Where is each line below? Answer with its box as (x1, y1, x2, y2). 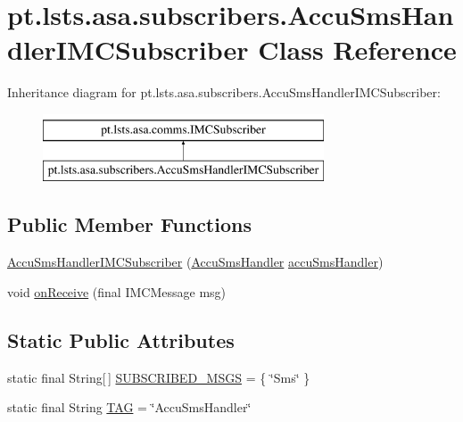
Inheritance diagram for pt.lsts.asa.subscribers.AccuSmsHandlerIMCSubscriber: (7, 83, 441, 102)
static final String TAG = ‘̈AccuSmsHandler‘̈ (7, 398, 252, 417)
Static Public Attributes (7, 326, 235, 353)
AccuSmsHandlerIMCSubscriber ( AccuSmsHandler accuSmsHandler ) (7, 252, 384, 271)
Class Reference (258, 31, 457, 68)
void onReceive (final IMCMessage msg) (7, 282, 227, 301)
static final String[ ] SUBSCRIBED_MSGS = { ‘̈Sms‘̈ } (7, 368, 310, 386)
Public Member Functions (7, 211, 252, 238)
